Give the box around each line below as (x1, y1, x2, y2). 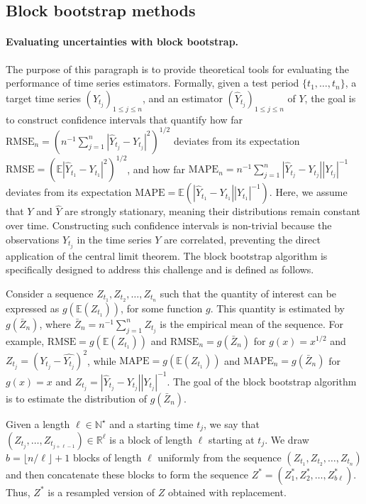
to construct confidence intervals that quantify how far (6, 111, 243, 126)
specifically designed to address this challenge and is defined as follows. (6, 262, 314, 277)
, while (87, 353, 116, 367)
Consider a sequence (6, 285, 94, 300)
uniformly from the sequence (157, 449, 282, 464)
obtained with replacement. (167, 484, 287, 499)
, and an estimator (142, 90, 223, 105)
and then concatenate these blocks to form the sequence (6, 466, 249, 481)
